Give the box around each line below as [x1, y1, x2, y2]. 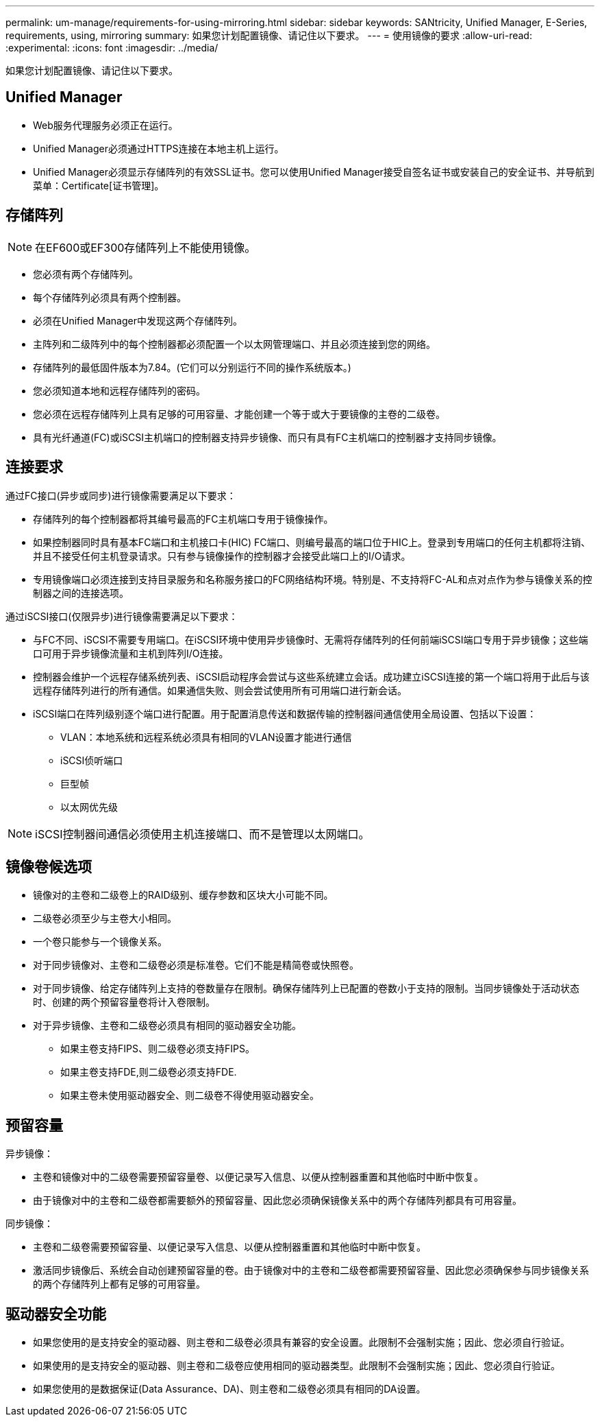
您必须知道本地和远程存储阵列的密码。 [33, 384, 205, 396]
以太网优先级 [60, 801, 118, 813]
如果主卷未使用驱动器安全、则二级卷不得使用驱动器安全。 [60, 1089, 319, 1102]
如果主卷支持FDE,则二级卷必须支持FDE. [60, 1066, 237, 1078]
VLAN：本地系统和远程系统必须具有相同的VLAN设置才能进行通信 [60, 731, 352, 743]
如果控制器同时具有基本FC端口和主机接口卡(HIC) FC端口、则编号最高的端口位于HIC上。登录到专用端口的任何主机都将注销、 [33, 536, 590, 548]
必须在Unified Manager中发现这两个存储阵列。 [33, 314, 242, 327]
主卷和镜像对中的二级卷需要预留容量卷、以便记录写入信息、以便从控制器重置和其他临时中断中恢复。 [33, 1171, 484, 1183]
